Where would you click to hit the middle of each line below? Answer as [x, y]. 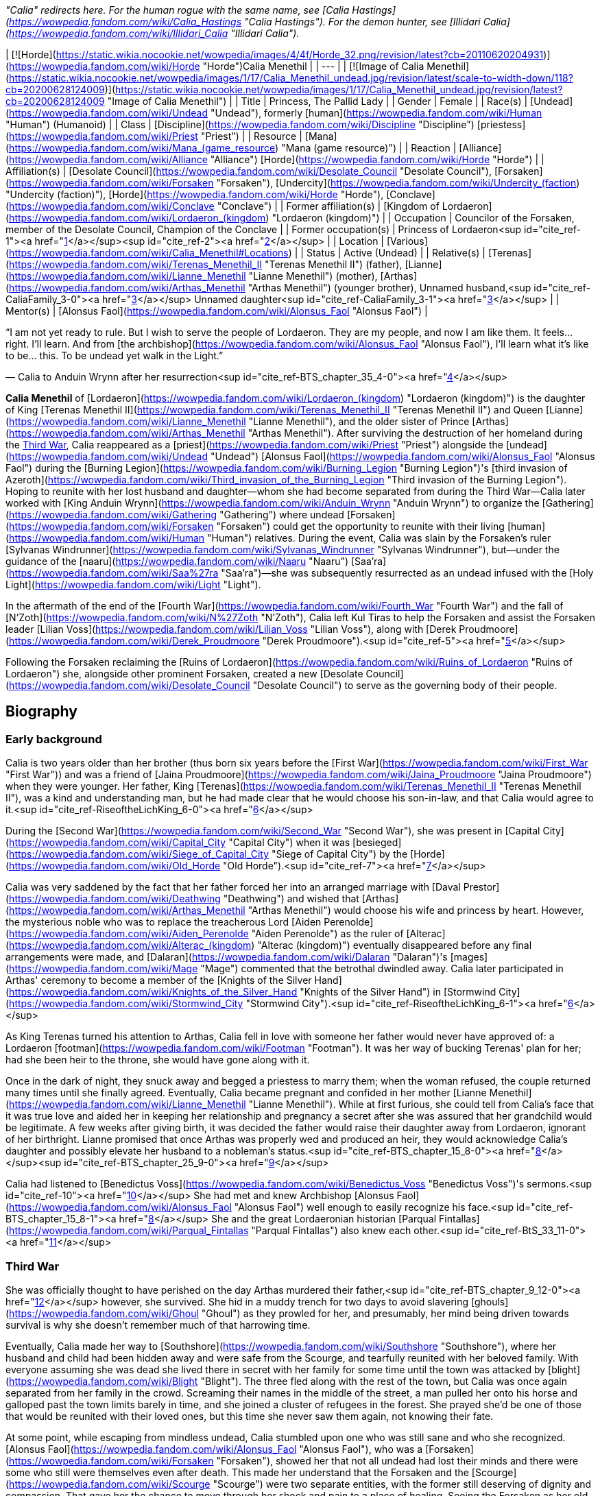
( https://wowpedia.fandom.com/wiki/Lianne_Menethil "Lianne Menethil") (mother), [192, 276]
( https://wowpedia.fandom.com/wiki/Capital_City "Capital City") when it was [178, 843]
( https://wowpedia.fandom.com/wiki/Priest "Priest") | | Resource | [154, 136]
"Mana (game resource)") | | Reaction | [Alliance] [392, 148]
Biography [41, 712]
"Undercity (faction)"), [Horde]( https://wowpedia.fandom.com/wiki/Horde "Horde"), [195, 194]
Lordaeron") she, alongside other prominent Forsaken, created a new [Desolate [184, 674]
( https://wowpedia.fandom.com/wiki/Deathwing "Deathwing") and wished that [182, 899]
